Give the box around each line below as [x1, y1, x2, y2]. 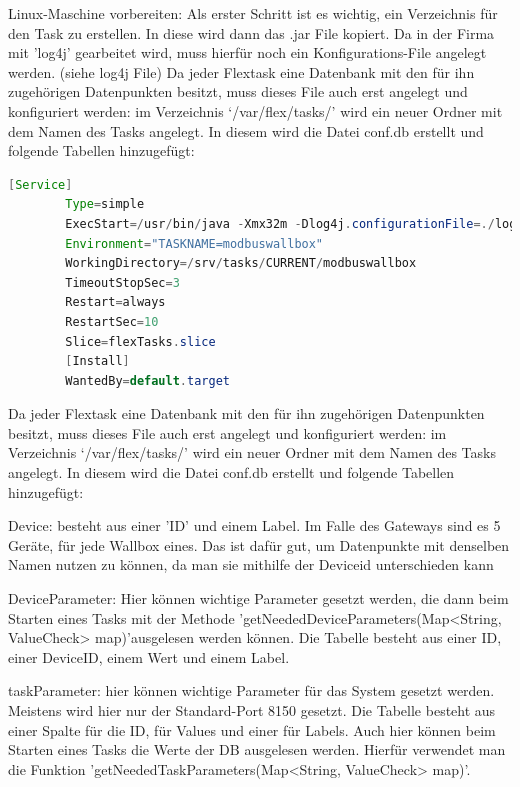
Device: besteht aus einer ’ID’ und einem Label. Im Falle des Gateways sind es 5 [8, 515, 501, 536]
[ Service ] [8, 177, 73, 192]
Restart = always [65, 295, 166, 310]
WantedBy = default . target [65, 373, 230, 388]
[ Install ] [65, 354, 130, 369]
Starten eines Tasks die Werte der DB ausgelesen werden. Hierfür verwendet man [8, 739, 506, 760]
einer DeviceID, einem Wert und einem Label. [8, 646, 290, 667]
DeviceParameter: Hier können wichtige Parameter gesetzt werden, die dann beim [8, 588, 509, 609]
